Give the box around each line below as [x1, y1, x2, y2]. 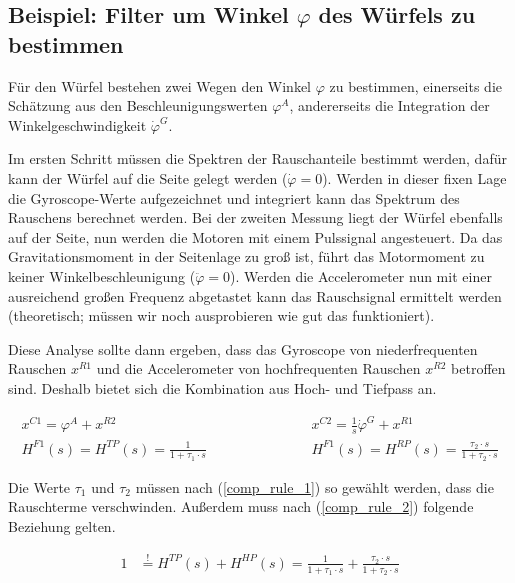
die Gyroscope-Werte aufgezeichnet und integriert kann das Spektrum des [8, 187, 460, 208]
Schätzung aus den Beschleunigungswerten [8, 95, 268, 116]
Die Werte [8, 476, 71, 497]
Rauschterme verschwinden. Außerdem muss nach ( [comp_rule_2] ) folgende [8, 496, 474, 517]
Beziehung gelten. [8, 516, 116, 537]
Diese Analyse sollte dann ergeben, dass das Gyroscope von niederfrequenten [8, 338, 478, 359]
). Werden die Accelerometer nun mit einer [230, 265, 492, 286]
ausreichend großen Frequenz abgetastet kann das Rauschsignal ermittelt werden [8, 285, 502, 306]
